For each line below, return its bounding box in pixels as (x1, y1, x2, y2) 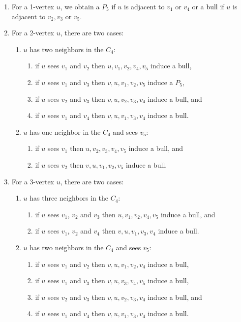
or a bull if (192, 1, 224, 11)
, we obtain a (60, 1, 100, 11)
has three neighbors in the (30, 193, 108, 203)
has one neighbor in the (30, 126, 101, 137)
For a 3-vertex (11, 176, 55, 186)
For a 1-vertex (11, 1, 55, 11)
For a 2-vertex (11, 28, 55, 38)
